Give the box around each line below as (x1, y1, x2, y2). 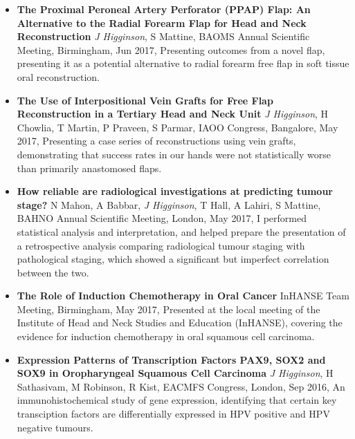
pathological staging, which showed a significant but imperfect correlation (17, 252, 329, 266)
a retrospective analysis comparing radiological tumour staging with (17, 238, 305, 252)
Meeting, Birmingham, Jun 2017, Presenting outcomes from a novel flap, (17, 42, 325, 57)
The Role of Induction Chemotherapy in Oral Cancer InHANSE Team (17, 288, 349, 303)
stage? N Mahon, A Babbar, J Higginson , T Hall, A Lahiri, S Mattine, (17, 197, 321, 212)
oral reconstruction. (17, 69, 100, 84)
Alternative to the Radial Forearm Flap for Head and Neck (17, 15, 307, 30)
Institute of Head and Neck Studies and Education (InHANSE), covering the (17, 315, 343, 330)
